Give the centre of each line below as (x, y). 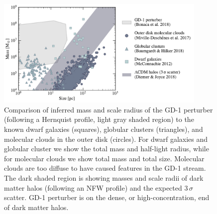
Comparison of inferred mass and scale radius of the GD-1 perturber (108, 109)
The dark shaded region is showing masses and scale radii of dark (104, 177)
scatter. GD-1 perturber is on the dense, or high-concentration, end (107, 197)
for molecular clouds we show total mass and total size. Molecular (104, 158)
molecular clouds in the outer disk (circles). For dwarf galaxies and (106, 139)
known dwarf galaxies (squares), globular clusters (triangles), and (104, 129)
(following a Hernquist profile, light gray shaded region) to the (99, 119)
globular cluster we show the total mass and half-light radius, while (107, 149)
